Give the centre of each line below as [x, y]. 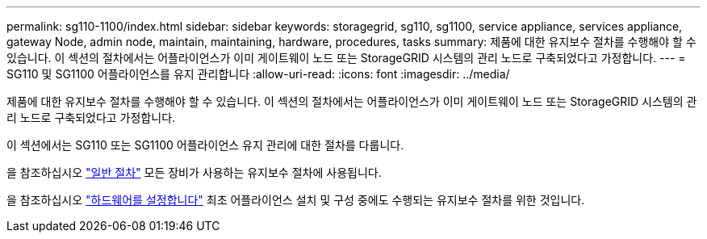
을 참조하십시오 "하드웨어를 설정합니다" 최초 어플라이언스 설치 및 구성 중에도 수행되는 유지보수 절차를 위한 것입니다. [296, 200]
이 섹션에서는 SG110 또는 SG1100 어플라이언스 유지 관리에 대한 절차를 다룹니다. [205, 145]
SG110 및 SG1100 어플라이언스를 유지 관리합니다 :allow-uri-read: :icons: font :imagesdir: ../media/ [258, 74]
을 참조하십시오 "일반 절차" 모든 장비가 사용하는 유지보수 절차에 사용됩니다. [194, 172]
